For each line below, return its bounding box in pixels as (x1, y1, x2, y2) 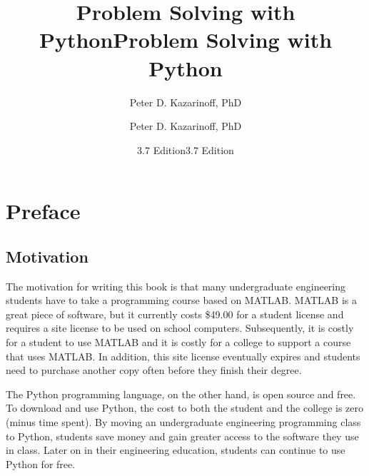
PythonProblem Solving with (39, 25, 333, 54)
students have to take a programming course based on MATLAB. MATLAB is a (6, 293, 358, 308)
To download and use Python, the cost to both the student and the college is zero (6, 400, 364, 415)
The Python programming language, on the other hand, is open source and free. (6, 386, 356, 401)
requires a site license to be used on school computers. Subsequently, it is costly (6, 320, 354, 335)
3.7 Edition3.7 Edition (137, 142, 234, 157)
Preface (6, 196, 81, 226)
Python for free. (6, 456, 76, 471)
